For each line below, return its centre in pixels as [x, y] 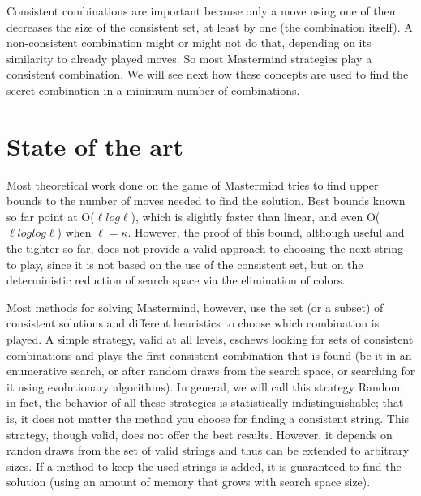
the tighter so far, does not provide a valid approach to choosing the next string [205, 248]
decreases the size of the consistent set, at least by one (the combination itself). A [210, 26]
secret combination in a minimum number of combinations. [153, 90]
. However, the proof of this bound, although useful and [266, 232]
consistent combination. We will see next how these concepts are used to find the [208, 74]
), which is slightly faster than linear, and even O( [256, 216]
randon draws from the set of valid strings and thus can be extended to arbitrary [208, 450]
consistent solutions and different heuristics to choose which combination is [193, 323]
